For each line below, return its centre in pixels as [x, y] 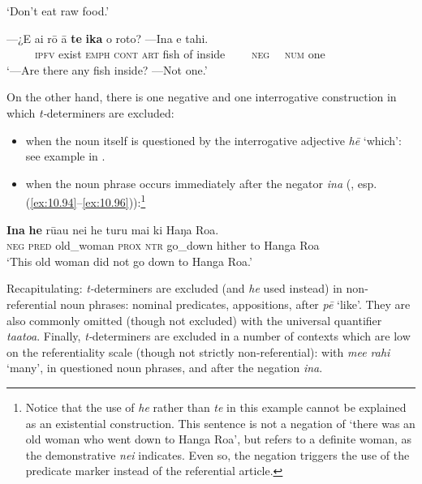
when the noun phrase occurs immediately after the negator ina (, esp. [201, 183]
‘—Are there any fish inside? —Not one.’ [107, 69]
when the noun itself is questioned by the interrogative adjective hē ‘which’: [213, 140]
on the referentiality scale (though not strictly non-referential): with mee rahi [198, 351]
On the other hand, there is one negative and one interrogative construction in [202, 97]
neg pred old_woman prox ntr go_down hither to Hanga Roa [163, 245]
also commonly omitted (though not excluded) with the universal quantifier [194, 320]
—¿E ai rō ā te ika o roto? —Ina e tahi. [108, 38]
